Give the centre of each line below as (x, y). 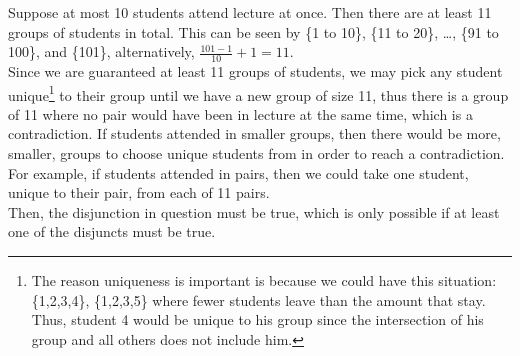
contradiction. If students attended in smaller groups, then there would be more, (254, 133)
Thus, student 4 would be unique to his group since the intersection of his (257, 319)
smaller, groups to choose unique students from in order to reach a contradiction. (256, 153)
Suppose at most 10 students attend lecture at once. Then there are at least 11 (250, 12)
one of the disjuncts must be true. (112, 231)
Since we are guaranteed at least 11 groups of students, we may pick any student (255, 71)
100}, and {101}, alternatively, (101, 51)
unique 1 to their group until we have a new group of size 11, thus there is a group (258, 93)
